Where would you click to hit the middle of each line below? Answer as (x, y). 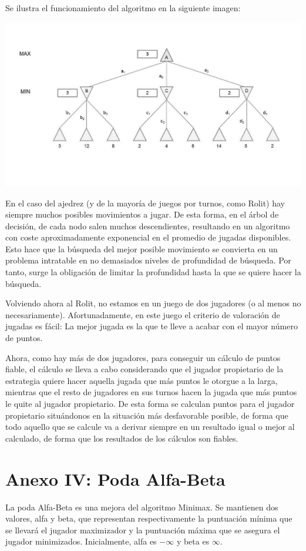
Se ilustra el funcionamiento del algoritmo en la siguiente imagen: (123, 8)
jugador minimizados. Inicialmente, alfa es (81, 541)
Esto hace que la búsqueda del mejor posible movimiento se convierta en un (142, 248)
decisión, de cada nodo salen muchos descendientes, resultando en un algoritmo (148, 226)
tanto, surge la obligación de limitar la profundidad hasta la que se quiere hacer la (153, 272)
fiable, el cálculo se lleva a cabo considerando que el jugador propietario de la (144, 369)
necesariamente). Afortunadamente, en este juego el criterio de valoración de (143, 314)
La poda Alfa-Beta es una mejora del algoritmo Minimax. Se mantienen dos (142, 507)
